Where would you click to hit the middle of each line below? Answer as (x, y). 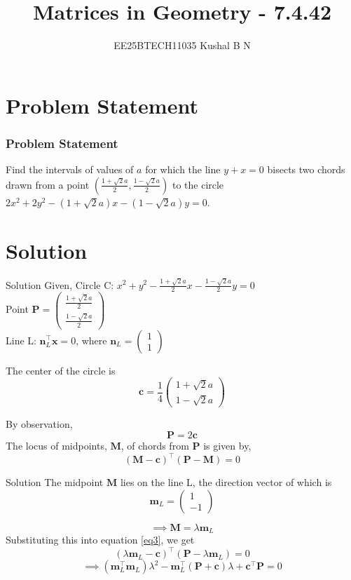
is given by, (227, 445)
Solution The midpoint (55, 482)
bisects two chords (306, 169)
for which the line (183, 169)
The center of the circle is (61, 370)
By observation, (39, 424)
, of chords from (155, 445)
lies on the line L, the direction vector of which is (226, 482)
